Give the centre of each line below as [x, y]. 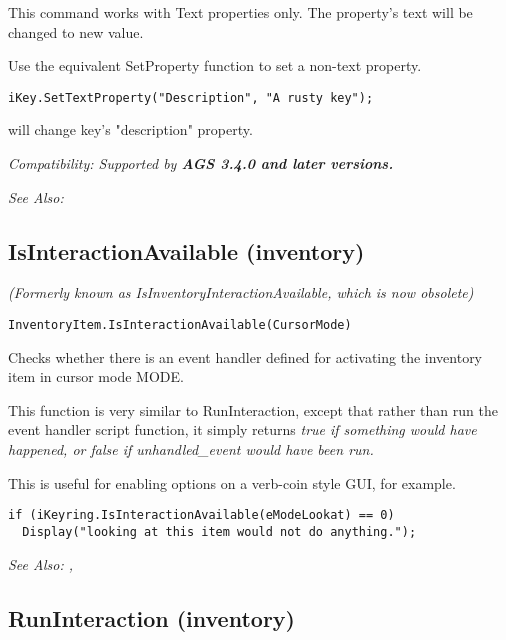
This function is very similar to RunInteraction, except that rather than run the [253, 409]
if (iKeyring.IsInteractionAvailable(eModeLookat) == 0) [201, 515]
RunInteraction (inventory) [151, 617]
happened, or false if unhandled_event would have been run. [191, 449]
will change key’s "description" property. [130, 129]
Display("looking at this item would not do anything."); [219, 531]
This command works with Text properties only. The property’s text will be [240, 12]
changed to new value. [76, 31]
